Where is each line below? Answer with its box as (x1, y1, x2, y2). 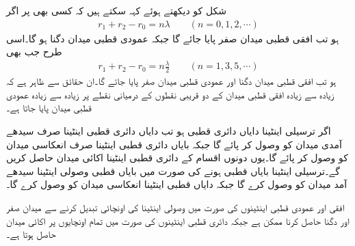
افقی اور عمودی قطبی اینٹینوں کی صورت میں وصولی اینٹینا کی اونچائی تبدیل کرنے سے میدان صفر (6, 200, 345, 214)
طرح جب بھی (6, 44, 62, 59)
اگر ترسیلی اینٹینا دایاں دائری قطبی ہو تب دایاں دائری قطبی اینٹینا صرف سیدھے (6, 123, 331, 137)
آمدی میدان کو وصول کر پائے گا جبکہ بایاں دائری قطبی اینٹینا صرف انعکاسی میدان (6, 137, 342, 151)
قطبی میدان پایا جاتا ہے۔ (6, 100, 92, 115)
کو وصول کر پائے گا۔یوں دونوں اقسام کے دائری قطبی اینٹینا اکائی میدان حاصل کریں (6, 150, 348, 165)
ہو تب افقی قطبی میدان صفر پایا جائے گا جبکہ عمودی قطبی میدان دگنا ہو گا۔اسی (6, 31, 339, 45)
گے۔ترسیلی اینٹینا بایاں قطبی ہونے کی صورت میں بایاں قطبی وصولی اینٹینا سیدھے (6, 163, 340, 178)
